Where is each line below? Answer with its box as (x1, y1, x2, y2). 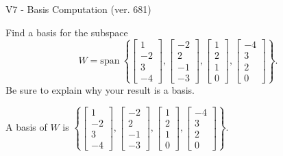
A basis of (5, 120, 47, 134)
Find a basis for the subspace (5, 25, 128, 39)
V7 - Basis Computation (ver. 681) (5, 2, 151, 16)
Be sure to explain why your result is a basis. (5, 82, 195, 96)
